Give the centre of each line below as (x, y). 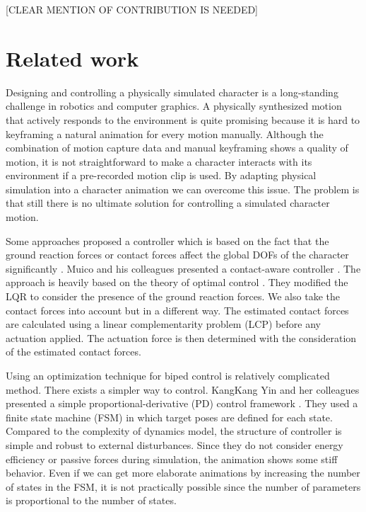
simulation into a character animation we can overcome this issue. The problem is (183, 189)
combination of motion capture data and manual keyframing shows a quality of (177, 148)
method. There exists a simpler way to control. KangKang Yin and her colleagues (183, 389)
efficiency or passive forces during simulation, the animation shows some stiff (172, 459)
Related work (72, 58)
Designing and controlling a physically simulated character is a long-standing (172, 92)
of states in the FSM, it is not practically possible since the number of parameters (183, 486)
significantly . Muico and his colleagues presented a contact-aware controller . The (183, 268)
